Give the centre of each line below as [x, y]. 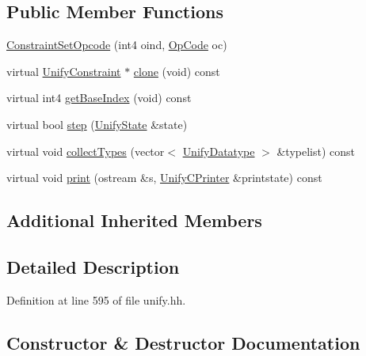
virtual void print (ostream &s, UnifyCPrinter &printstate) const [164, 178]
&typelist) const [316, 151]
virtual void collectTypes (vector [86, 151]
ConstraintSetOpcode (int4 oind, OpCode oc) [117, 45]
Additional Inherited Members [134, 220]
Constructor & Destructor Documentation [183, 342]
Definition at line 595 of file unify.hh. [96, 299]
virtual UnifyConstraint [64, 71]
